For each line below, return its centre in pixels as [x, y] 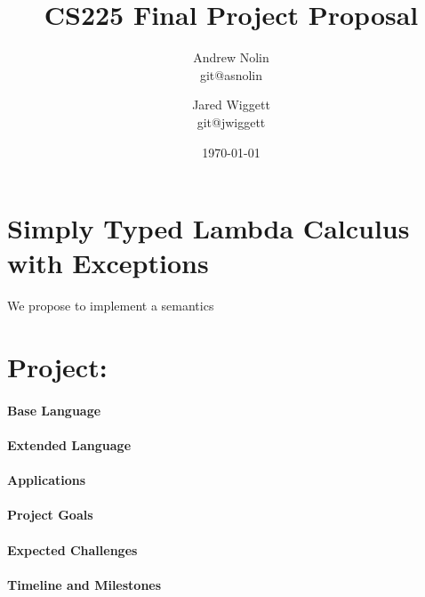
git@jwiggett [231, 121]
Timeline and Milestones [84, 584]
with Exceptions [108, 263]
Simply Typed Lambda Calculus [208, 228]
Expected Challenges [72, 549]
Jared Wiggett [231, 105]
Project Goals [50, 515]
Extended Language [69, 444]
